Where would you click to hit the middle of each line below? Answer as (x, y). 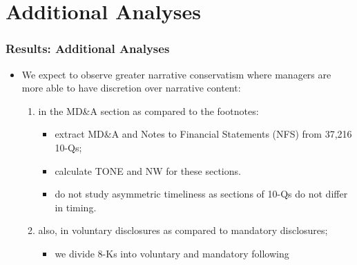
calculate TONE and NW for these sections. (148, 170)
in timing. (76, 207)
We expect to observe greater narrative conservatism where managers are (176, 74)
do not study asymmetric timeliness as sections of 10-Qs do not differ (201, 194)
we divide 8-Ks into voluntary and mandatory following (172, 253)
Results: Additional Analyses (88, 49)
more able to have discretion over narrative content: (131, 88)
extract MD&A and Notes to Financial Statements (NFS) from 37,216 (203, 134)
